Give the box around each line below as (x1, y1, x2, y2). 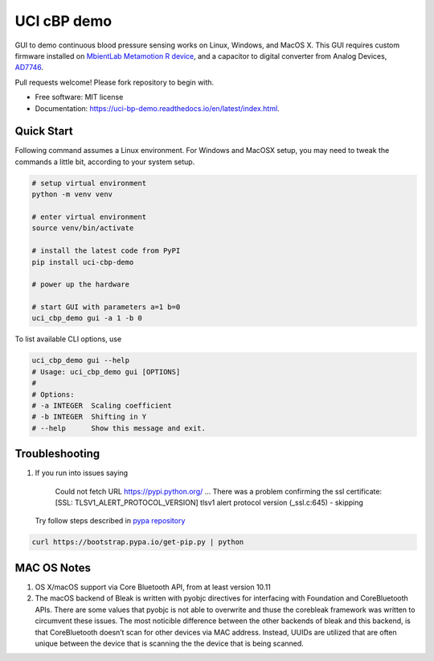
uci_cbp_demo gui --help (31, 356, 130, 366)
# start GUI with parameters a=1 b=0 (31, 303, 181, 312)
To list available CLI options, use (14, 334, 122, 344)
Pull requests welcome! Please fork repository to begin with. (14, 77, 215, 87)
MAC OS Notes (14, 560, 92, 575)
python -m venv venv (31, 190, 113, 199)
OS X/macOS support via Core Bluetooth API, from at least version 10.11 (35, 582, 271, 592)
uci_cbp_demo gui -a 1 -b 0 (31, 314, 142, 323)
